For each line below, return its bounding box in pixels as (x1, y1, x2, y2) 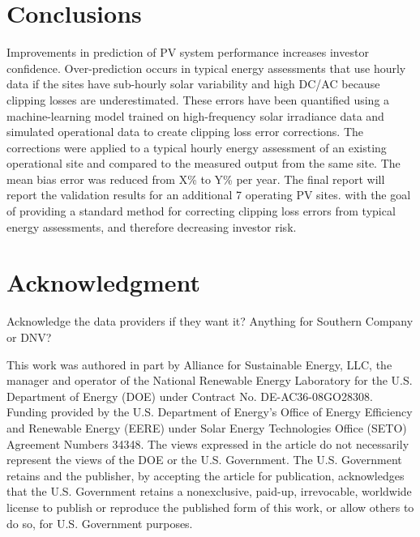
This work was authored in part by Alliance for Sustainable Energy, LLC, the (6, 356, 392, 373)
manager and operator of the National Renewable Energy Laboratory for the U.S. (6, 372, 413, 389)
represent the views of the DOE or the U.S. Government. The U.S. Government (6, 451, 402, 468)
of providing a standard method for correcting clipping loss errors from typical (6, 202, 396, 219)
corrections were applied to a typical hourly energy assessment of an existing (6, 139, 387, 156)
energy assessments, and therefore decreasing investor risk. (6, 218, 297, 235)
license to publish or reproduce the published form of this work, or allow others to (6, 498, 414, 515)
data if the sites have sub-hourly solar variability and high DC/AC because (6, 75, 380, 92)
